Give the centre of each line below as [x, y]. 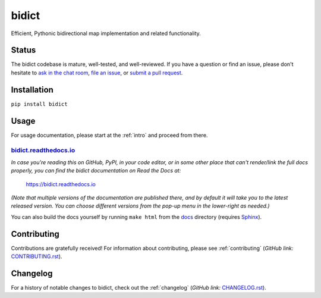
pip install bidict [39, 104]
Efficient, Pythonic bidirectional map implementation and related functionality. [106, 33]
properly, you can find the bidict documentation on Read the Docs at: [96, 171]
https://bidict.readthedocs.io [61, 184]
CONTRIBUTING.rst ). [37, 256]
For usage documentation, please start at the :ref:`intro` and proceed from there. [109, 135]
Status [23, 50]
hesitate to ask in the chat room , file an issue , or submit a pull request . [97, 73]
